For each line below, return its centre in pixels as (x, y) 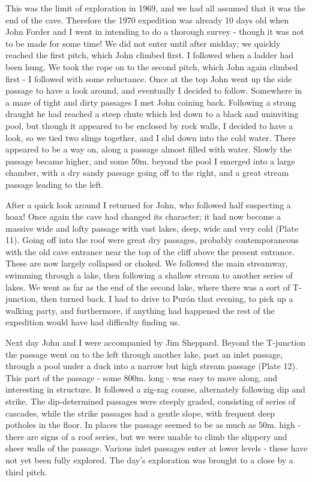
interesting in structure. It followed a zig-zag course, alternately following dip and (155, 389)
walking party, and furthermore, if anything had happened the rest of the (140, 310)
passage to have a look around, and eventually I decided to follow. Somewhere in (154, 90)
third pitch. (26, 471)
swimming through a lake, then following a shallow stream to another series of (149, 275)
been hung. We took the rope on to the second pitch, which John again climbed (152, 66)
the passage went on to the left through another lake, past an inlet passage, (144, 354)
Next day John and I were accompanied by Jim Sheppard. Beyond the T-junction (156, 342)
